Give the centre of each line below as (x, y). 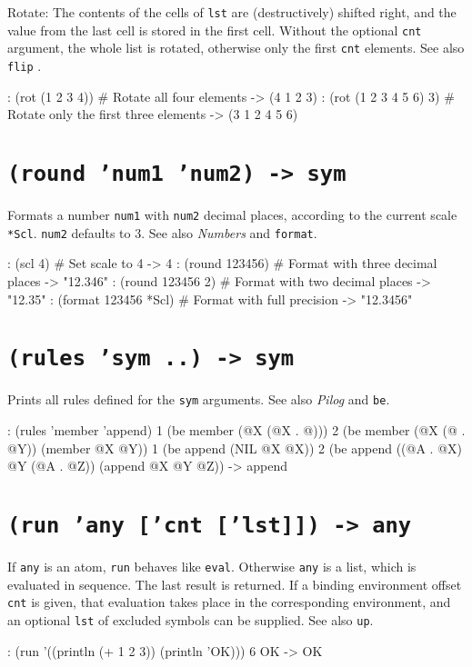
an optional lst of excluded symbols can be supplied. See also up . (191, 620)
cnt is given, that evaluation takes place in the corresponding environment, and (229, 602)
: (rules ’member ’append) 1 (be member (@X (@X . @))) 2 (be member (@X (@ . (236, 430)
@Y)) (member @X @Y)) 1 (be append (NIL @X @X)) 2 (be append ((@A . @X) (235, 448)
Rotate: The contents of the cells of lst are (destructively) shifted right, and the (232, 12)
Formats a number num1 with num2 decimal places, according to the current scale (232, 215)
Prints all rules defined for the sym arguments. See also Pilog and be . (199, 399)
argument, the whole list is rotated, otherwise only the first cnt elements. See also (236, 48)
